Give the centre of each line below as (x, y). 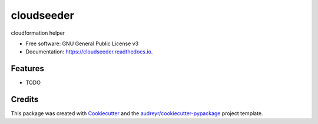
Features (27, 68)
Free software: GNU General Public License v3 (82, 43)
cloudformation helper (38, 33)
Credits (25, 100)
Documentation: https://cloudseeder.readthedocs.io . (89, 52)
